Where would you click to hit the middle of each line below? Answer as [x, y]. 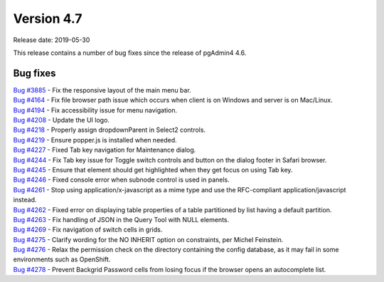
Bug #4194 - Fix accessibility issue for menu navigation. [95, 110]
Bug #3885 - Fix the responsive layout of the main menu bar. [102, 90]
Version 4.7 [48, 19]
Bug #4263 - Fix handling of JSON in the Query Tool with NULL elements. [121, 219]
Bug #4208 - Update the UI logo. [62, 120]
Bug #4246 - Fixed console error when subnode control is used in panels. [122, 180]
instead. [25, 200]
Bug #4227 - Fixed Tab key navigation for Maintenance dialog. [105, 150]
